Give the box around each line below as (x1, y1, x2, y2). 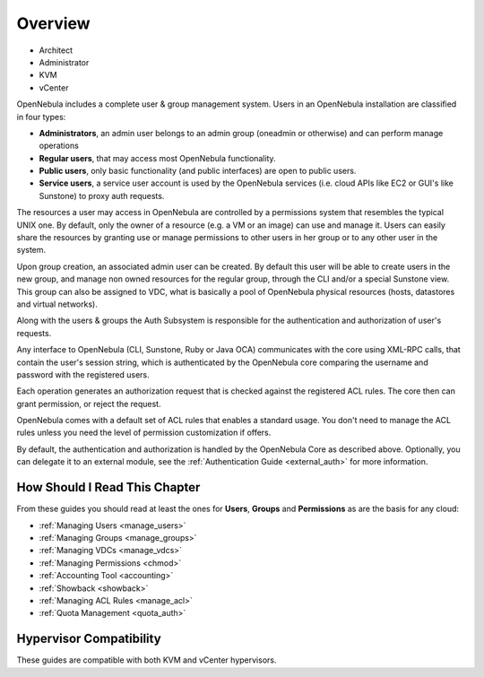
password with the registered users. (16, 369, 150, 380)
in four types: (16, 111, 66, 122)
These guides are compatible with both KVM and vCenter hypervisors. (16, 655, 277, 665)
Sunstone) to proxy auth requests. (39, 190, 165, 201)
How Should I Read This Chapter (16, 480, 201, 495)
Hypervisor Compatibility (16, 631, 161, 647)
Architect (39, 45, 73, 56)
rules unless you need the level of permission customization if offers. (16, 427, 272, 438)
